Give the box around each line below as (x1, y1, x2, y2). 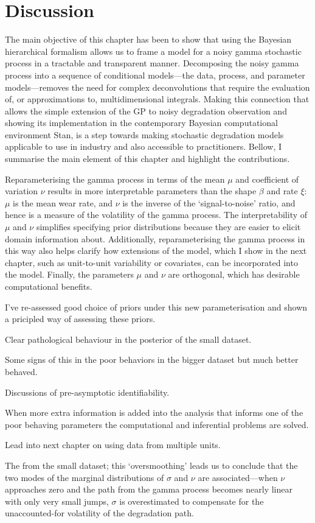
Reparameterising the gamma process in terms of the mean (5, 172, 225, 185)
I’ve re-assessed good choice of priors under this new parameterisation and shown (5, 300, 308, 313)
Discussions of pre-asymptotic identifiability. (5, 385, 170, 398)
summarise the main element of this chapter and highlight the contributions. (5, 152, 290, 165)
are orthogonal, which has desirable (168, 268, 300, 281)
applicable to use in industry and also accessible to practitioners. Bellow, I (5, 140, 282, 153)
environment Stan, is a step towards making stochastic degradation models (5, 128, 284, 141)
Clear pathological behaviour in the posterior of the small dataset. (5, 332, 252, 345)
